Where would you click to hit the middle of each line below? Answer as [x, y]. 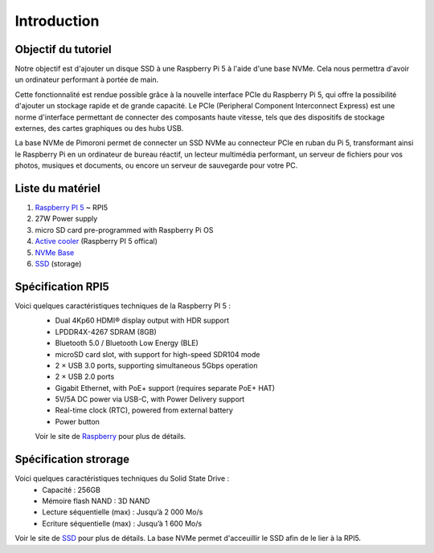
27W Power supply [66, 219]
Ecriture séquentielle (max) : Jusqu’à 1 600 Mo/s [122, 523]
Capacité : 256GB [71, 490]
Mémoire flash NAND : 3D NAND [96, 501]
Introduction [57, 21]
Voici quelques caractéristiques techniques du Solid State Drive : [122, 478]
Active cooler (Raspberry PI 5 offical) [96, 242]
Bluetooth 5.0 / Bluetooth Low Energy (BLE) [127, 343]
